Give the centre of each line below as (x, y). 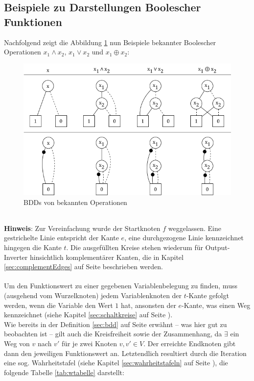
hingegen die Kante (33, 247)
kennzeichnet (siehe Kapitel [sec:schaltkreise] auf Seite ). (88, 315)
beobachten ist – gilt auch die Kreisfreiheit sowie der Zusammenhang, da (113, 334)
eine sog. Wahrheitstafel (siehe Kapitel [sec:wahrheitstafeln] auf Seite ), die (116, 363)
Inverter (16, 257)
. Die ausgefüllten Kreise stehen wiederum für (135, 247)
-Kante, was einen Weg (216, 305)
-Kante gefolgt (208, 295)
